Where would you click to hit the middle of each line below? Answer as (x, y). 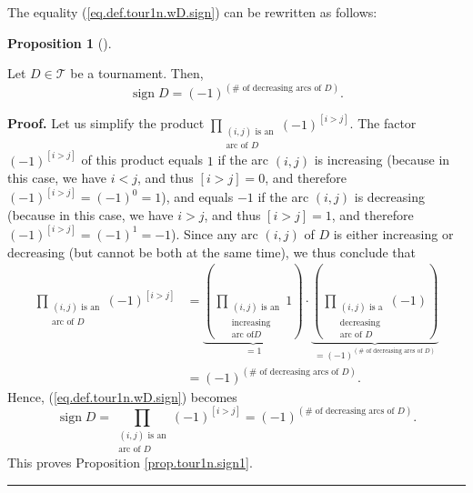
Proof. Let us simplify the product (106, 123)
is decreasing (389, 197)
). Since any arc (215, 233)
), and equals (197, 197)
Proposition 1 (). (60, 42)
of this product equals (142, 160)
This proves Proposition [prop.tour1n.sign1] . (130, 463)
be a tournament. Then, (137, 73)
